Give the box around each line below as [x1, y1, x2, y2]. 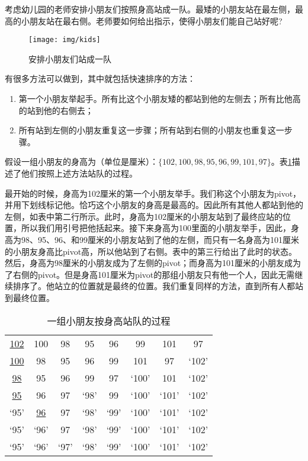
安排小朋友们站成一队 [28, 52, 111, 65]
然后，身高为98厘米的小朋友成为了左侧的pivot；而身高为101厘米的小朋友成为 [5, 257, 301, 269]
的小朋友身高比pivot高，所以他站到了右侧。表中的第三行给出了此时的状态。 [5, 245, 297, 257]
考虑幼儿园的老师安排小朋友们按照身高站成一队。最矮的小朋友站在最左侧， [5, 3, 295, 15]
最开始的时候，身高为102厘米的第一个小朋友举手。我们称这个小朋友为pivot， [5, 187, 301, 199]
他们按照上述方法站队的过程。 [21, 167, 137, 179]
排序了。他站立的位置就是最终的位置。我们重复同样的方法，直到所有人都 [12, 280, 295, 292]
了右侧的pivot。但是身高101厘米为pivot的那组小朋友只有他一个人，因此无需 [5, 268, 295, 280]
